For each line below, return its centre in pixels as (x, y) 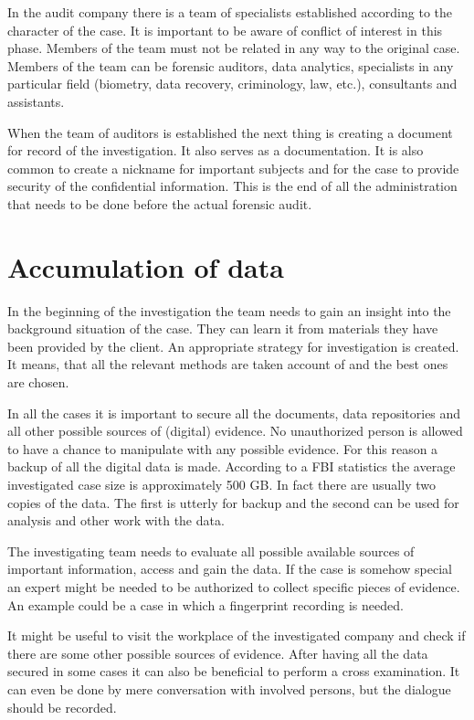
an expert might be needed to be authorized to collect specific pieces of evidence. (234, 586)
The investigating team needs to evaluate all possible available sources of (211, 551)
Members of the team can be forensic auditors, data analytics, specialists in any (231, 65)
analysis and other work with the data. (116, 520)
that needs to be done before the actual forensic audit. (160, 203)
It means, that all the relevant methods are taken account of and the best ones (228, 364)
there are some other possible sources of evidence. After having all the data (218, 653)
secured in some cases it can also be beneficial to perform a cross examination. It (234, 671)
